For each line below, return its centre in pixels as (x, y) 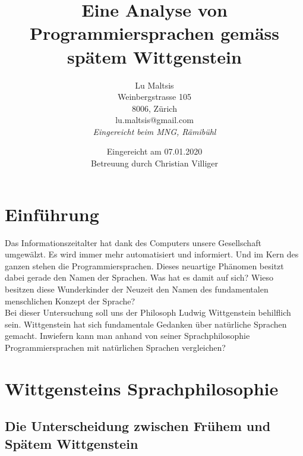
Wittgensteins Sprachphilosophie (142, 388)
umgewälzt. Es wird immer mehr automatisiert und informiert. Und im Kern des (152, 254)
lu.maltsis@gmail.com (154, 120)
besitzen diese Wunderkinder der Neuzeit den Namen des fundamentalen (137, 289)
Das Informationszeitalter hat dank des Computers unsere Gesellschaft (133, 242)
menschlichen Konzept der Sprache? (70, 301)
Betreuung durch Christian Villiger (154, 163)
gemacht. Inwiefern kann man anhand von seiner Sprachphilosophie (127, 336)
